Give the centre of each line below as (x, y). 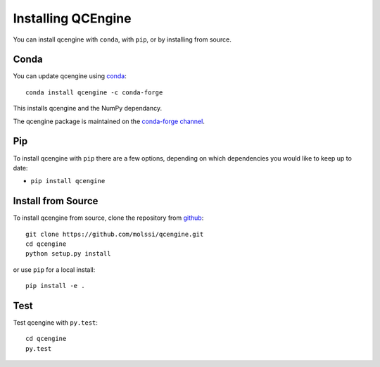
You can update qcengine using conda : (70, 76)
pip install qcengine (68, 181)
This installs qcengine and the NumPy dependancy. (87, 108)
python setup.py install (68, 254)
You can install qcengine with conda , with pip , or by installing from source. (122, 39)
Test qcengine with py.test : (56, 323)
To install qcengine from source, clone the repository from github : (108, 218)
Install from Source (56, 201)
